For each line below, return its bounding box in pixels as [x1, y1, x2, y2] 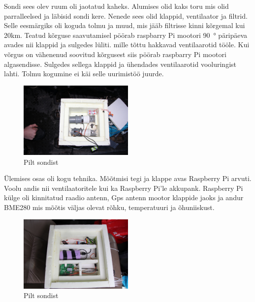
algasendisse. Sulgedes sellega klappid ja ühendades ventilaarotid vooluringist [4, 59, 236, 69]
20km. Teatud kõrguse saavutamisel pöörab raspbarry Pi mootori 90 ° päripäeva [4, 30, 248, 40]
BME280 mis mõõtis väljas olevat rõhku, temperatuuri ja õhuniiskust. [4, 202, 215, 212]
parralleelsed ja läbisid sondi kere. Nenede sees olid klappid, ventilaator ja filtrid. [4, 10, 248, 21]
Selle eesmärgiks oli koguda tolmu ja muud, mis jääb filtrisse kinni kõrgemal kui [4, 20, 245, 30]
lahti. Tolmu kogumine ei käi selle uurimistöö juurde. [4, 68, 164, 79]
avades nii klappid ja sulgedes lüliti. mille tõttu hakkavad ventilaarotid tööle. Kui [4, 39, 250, 50]
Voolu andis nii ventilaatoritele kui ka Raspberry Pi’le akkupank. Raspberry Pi [4, 182, 243, 193]
